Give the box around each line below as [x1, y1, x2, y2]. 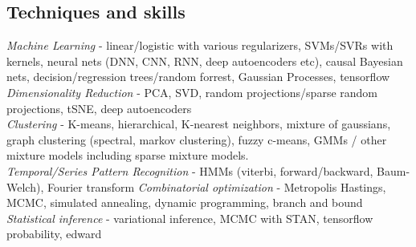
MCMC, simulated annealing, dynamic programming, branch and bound [6, 194, 363, 211]
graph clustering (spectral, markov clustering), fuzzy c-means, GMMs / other [6, 131, 387, 148]
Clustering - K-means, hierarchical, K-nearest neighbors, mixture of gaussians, [6, 115, 391, 132]
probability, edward [6, 225, 102, 242]
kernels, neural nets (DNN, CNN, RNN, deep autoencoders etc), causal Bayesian [6, 52, 403, 69]
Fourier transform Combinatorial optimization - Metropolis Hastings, [47, 178, 386, 195]
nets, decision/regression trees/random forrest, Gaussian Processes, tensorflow [6, 68, 390, 85]
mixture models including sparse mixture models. [6, 147, 249, 164]
